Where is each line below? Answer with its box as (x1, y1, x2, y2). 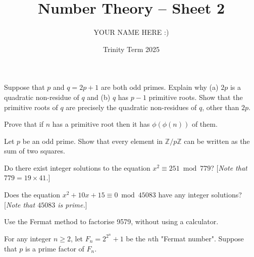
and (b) (87, 91, 111, 102)
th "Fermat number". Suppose (151, 233, 244, 243)
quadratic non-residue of (4, 91, 79, 102)
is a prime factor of (25, 243, 84, 253)
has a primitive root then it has (52, 119, 150, 129)
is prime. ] (58, 199, 87, 210)
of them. (191, 119, 218, 129)
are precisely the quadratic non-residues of (66, 101, 197, 112)
